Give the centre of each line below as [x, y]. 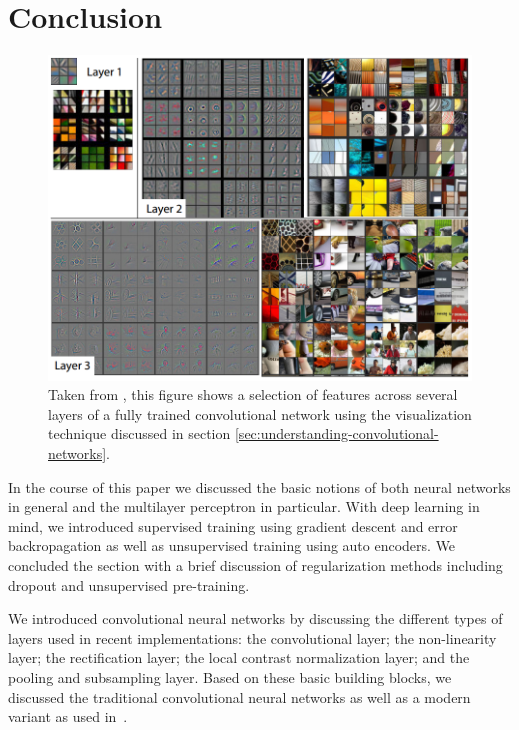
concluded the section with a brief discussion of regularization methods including [255, 564]
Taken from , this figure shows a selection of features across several [253, 394]
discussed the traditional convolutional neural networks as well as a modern [239, 696]
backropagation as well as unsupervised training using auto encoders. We [232, 545]
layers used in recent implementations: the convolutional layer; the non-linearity [252, 637]
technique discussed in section [139, 433]
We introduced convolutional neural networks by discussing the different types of [255, 618]
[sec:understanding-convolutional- [336, 433]
